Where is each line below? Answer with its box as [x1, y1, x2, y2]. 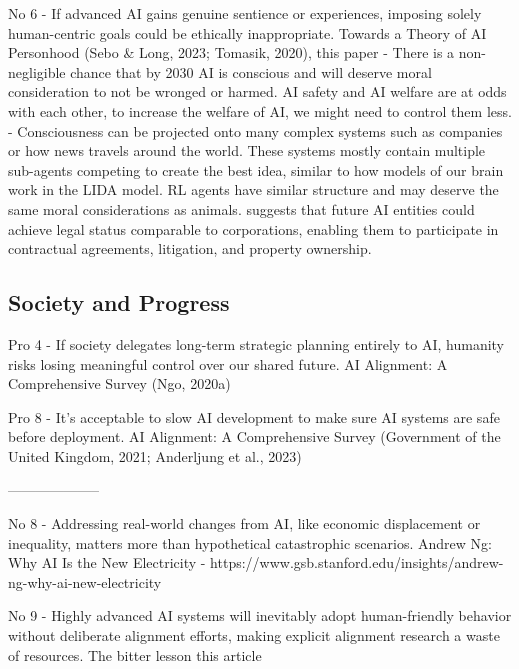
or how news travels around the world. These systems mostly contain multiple [8, 140, 486, 161]
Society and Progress [8, 287, 230, 318]
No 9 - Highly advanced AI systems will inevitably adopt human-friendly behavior [8, 605, 512, 626]
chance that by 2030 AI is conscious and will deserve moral [70, 61, 432, 82]
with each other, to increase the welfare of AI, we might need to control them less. [8, 100, 512, 121]
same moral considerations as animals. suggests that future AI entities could [8, 198, 475, 219]
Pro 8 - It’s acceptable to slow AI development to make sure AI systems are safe [8, 406, 500, 427]
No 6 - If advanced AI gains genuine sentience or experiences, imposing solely [8, 3, 482, 23]
